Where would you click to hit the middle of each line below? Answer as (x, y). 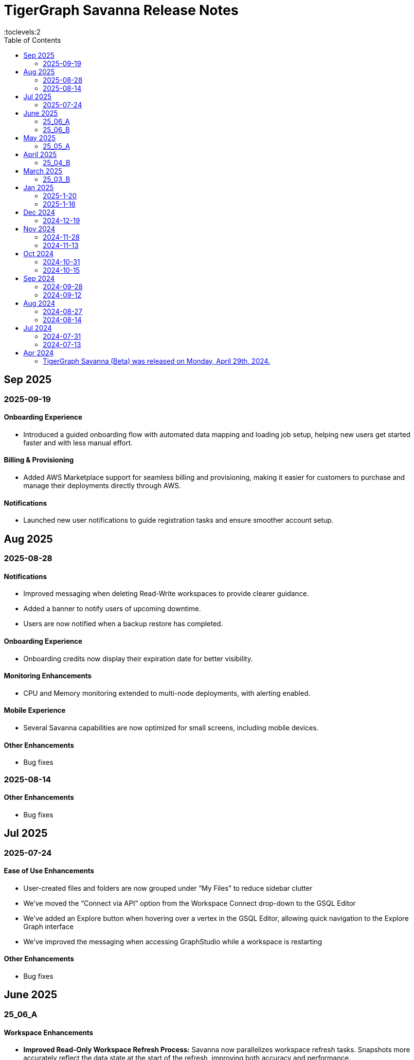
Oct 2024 (38, 253)
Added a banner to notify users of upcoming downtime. (112, 609)
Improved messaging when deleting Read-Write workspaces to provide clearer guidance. (166, 594)
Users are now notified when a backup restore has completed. (123, 624)
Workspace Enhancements (49, 1032)
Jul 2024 (38, 328)
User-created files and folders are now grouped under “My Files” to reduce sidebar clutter (168, 888)
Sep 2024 (39, 278)
